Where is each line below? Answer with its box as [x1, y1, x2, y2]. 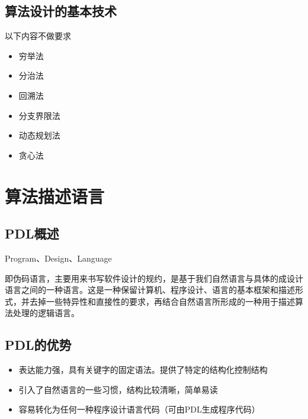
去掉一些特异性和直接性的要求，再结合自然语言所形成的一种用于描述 [29, 295, 295, 307]
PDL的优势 [5, 336, 72, 354]
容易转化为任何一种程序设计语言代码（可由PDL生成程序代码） [18, 403, 260, 415]
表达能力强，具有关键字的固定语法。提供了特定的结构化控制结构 [18, 363, 268, 376]
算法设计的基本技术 [5, 2, 117, 20]
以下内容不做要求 [5, 30, 71, 42]
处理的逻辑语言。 [12, 307, 79, 319]
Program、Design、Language [5, 252, 112, 264]
